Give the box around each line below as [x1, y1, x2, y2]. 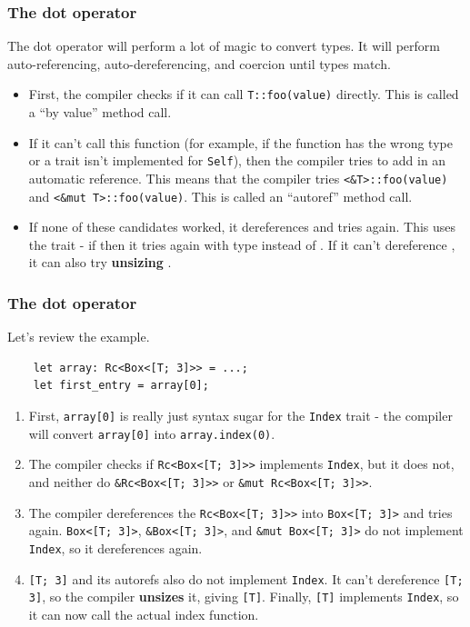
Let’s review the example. [7, 327, 150, 346]
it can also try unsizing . [28, 253, 172, 272]
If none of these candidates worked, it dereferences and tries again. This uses [28, 217, 456, 236]
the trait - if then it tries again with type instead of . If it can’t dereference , [28, 234, 455, 254]
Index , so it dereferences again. [28, 538, 203, 557]
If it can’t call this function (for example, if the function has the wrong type [28, 133, 453, 152]
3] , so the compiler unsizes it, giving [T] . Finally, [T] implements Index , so [28, 587, 459, 606]
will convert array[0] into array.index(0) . [28, 423, 275, 443]
